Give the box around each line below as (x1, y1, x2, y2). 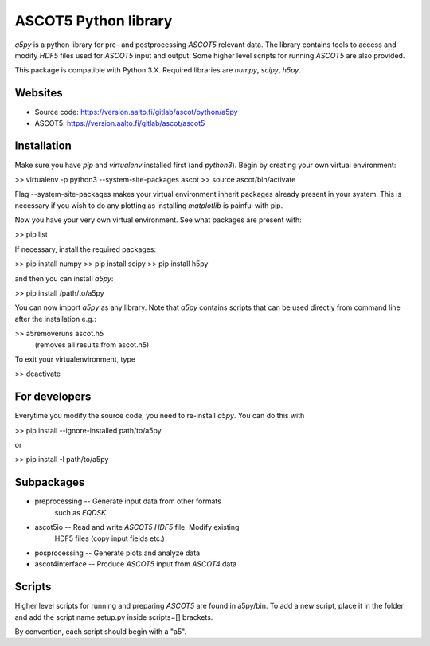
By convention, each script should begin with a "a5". (14, 627, 187, 636)
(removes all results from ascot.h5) (34, 339, 150, 350)
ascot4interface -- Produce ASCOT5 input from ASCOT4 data (34, 559, 237, 569)
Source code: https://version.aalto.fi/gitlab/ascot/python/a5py (34, 108, 238, 117)
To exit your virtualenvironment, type (14, 354, 135, 364)
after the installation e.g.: (14, 314, 96, 323)
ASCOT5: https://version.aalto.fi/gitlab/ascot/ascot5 (34, 118, 205, 127)
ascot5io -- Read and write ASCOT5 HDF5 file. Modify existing (34, 523, 240, 532)
